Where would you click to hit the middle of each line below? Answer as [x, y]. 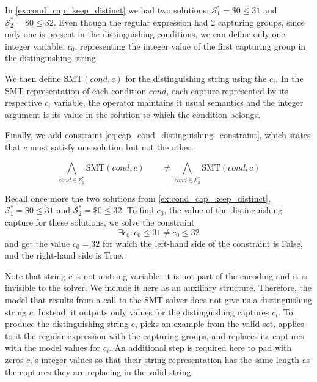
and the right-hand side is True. [64, 255]
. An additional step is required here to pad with [200, 347]
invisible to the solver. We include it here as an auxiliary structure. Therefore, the [158, 288]
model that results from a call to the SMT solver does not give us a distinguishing [159, 299]
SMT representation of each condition [76, 90]
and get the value [38, 243]
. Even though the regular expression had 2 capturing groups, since [179, 22]
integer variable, [35, 46]
